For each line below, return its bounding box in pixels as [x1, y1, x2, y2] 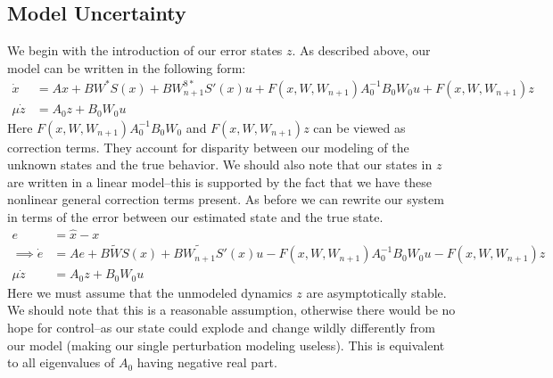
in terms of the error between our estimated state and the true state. [7, 208, 384, 226]
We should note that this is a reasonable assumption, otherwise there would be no [7, 300, 456, 319]
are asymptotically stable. [306, 283, 447, 301]
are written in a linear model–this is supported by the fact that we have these [7, 172, 433, 191]
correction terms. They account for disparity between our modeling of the [7, 137, 409, 156]
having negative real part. [136, 353, 277, 372]
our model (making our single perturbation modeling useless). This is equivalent [7, 335, 445, 354]
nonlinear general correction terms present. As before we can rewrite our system [7, 190, 444, 209]
